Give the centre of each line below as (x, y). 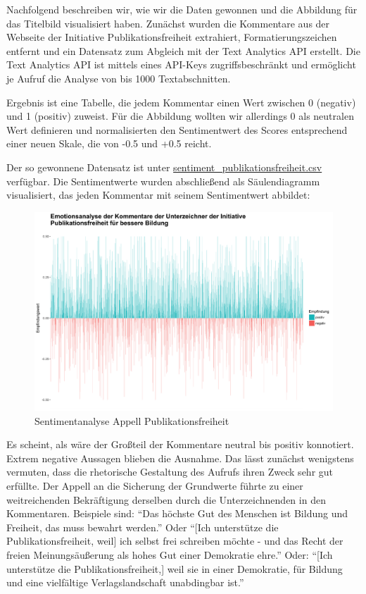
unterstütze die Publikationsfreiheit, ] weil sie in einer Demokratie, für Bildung (175, 568)
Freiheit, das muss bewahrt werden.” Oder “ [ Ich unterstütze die (143, 527)
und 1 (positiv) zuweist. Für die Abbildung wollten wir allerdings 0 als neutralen (180, 116)
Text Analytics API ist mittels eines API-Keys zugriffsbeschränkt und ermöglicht (181, 64)
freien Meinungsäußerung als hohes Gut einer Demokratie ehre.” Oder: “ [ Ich (170, 555)
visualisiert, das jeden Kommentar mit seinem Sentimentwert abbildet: (158, 195)
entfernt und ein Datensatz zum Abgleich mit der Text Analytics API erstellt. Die (183, 50)
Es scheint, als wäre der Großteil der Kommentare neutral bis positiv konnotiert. (180, 444)
